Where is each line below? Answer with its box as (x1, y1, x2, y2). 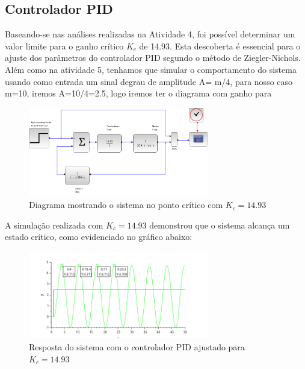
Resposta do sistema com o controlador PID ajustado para (29, 341, 245, 353)
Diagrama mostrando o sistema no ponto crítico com (29, 198, 223, 211)
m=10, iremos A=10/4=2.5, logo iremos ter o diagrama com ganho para (5, 87, 272, 99)
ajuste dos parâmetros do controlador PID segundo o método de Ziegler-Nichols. (5, 51, 301, 64)
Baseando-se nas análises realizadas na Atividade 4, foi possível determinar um (5, 28, 295, 40)
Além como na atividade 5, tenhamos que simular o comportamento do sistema (5, 63, 297, 75)
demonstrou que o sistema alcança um (149, 218, 290, 231)
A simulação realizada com (5, 218, 103, 231)
